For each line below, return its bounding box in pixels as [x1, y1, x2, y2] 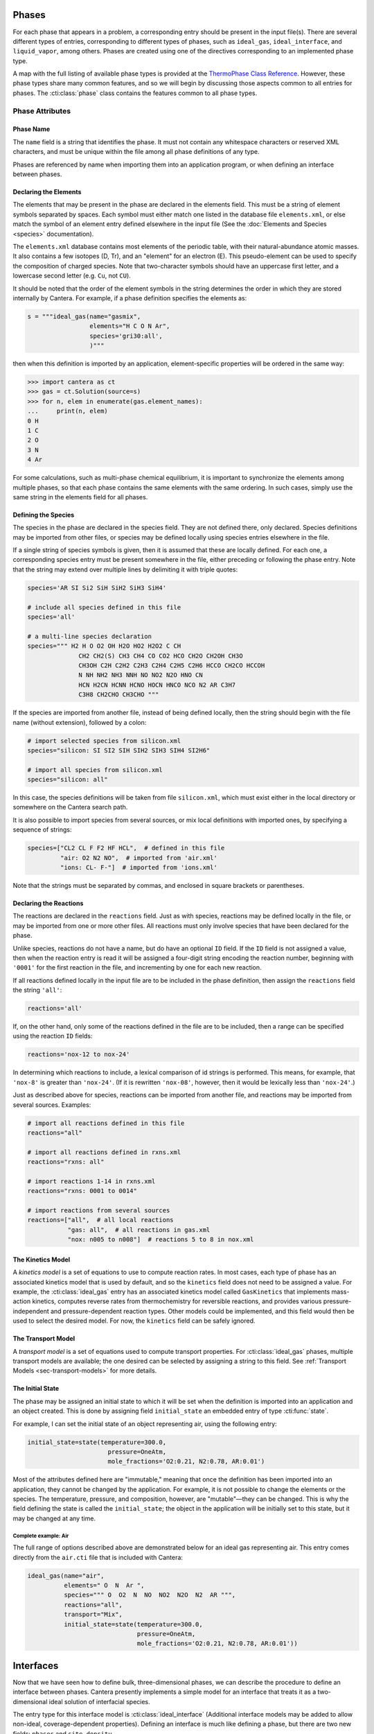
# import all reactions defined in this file [27, 1119, 185, 1127]
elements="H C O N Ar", [89, 323, 170, 330]
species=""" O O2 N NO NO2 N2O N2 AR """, [63, 1591, 236, 1599]
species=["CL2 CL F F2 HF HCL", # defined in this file [27, 844, 225, 852]
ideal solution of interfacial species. [48, 1697, 150, 1706]
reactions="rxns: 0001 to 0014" [27, 1187, 138, 1195]
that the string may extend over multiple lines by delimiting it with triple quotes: [12, 565, 238, 574]
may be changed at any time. [12, 1514, 96, 1522]
